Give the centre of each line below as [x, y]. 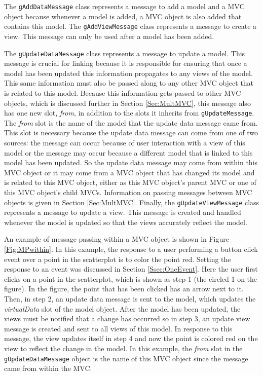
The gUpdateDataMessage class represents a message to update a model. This [125, 53]
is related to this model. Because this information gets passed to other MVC [123, 92]
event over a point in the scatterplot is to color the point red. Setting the [118, 259]
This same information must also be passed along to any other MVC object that [129, 83]
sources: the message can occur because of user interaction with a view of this [125, 142]
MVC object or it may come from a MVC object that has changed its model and [129, 172]
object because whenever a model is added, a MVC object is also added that [123, 16]
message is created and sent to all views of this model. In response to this [118, 328]
